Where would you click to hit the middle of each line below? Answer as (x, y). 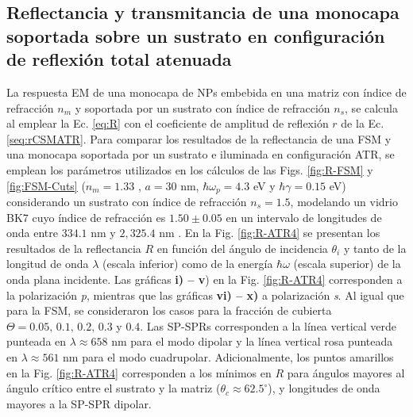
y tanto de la (375, 248)
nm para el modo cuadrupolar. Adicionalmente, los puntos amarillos (228, 356)
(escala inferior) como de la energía (187, 264)
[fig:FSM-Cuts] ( (46, 185)
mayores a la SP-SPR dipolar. (79, 403)
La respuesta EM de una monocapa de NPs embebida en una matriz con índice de (206, 92)
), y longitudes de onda (324, 388)
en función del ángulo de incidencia (242, 248)
